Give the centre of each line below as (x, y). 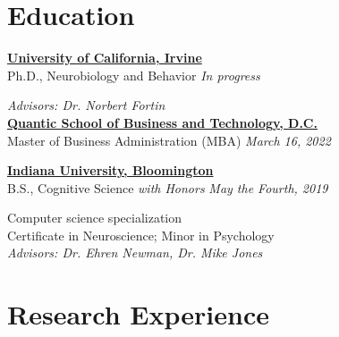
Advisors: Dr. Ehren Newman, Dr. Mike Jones (135, 253)
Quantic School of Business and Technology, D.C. (162, 122)
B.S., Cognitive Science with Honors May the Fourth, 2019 (168, 187)
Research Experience (138, 314)
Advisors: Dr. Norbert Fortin (86, 105)
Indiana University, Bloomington (110, 170)
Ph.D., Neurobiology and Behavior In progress (134, 75)
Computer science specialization (95, 218)
